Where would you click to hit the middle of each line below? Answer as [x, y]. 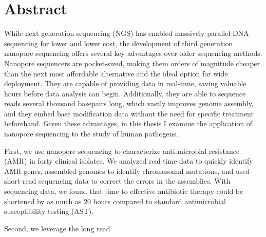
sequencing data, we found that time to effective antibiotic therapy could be [124, 191]
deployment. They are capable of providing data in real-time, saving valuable [125, 83]
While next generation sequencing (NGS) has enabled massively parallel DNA [127, 33]
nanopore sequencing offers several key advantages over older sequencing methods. [133, 53]
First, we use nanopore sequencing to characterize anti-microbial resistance [122, 151]
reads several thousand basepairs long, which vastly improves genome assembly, [129, 103]
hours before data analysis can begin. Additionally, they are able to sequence [125, 93]
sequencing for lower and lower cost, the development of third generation [119, 43]
